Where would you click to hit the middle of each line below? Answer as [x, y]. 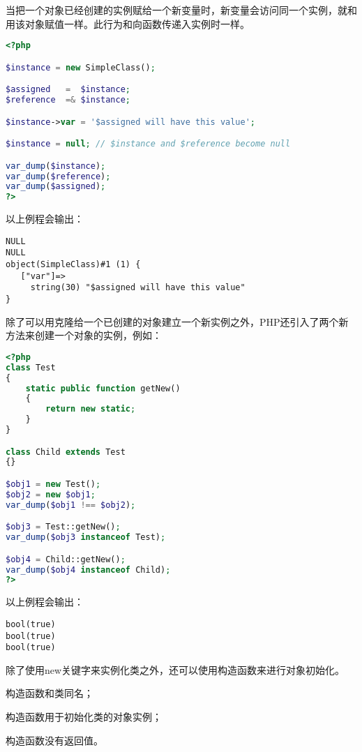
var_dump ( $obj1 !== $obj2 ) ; [71, 505]
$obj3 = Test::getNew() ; [63, 527]
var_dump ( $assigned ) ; [56, 187]
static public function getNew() [103, 388]
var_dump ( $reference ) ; [58, 176]
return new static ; [91, 409]
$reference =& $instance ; [68, 100]
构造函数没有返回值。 [54, 740]
